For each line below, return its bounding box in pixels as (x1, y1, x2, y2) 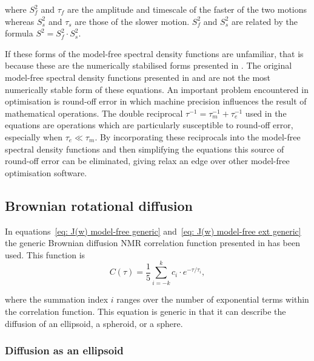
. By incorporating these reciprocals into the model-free (95, 130, 301, 143)
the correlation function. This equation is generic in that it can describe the (5, 305, 286, 318)
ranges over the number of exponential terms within (116, 293, 309, 306)
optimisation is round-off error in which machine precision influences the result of (5, 95, 307, 108)
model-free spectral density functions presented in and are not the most (5, 70, 271, 83)
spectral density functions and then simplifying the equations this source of (5, 142, 284, 155)
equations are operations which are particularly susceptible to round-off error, (5, 119, 293, 131)
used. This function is (5, 248, 85, 261)
